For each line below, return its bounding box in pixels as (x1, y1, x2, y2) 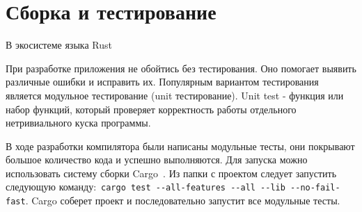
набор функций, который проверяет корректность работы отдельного (6, 101, 297, 116)
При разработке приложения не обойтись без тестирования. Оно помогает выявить (6, 60, 356, 75)
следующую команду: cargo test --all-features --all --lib (6, 179, 285, 194)
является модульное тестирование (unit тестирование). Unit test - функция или (6, 88, 344, 102)
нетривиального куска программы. (6, 115, 151, 130)
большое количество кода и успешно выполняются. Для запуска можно (6, 152, 308, 167)
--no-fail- (290, 183, 340, 193)
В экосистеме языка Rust (6, 38, 112, 52)
